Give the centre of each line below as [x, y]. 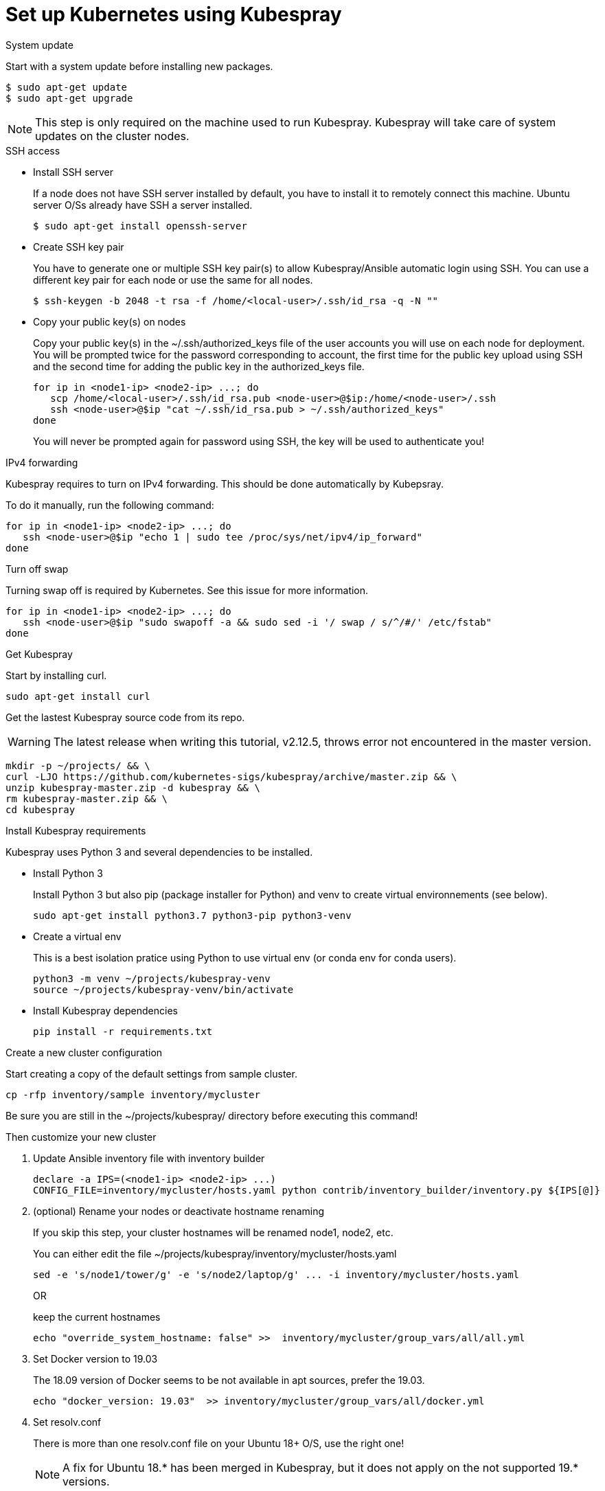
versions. [86, 1481]
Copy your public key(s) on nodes [110, 321]
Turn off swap [37, 569]
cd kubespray [41, 809]
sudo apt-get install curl [78, 696]
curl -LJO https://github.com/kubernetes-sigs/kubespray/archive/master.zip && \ [231, 776]
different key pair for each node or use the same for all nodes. [173, 280]
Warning [29, 741]
